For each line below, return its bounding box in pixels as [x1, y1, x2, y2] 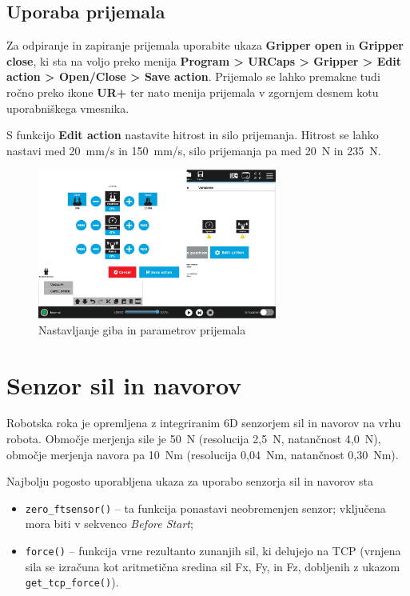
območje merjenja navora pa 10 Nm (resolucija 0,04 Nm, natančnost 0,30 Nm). [6, 446, 399, 462]
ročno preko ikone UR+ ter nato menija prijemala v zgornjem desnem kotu [6, 83, 379, 100]
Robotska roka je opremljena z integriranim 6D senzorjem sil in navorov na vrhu [6, 414, 401, 431]
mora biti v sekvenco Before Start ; [25, 515, 193, 532]
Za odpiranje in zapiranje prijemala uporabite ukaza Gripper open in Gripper [6, 37, 404, 54]
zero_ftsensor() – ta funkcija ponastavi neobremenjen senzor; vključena [25, 499, 386, 516]
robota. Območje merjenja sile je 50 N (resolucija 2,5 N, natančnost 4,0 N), [6, 430, 381, 447]
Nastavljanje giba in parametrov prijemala [38, 321, 246, 338]
